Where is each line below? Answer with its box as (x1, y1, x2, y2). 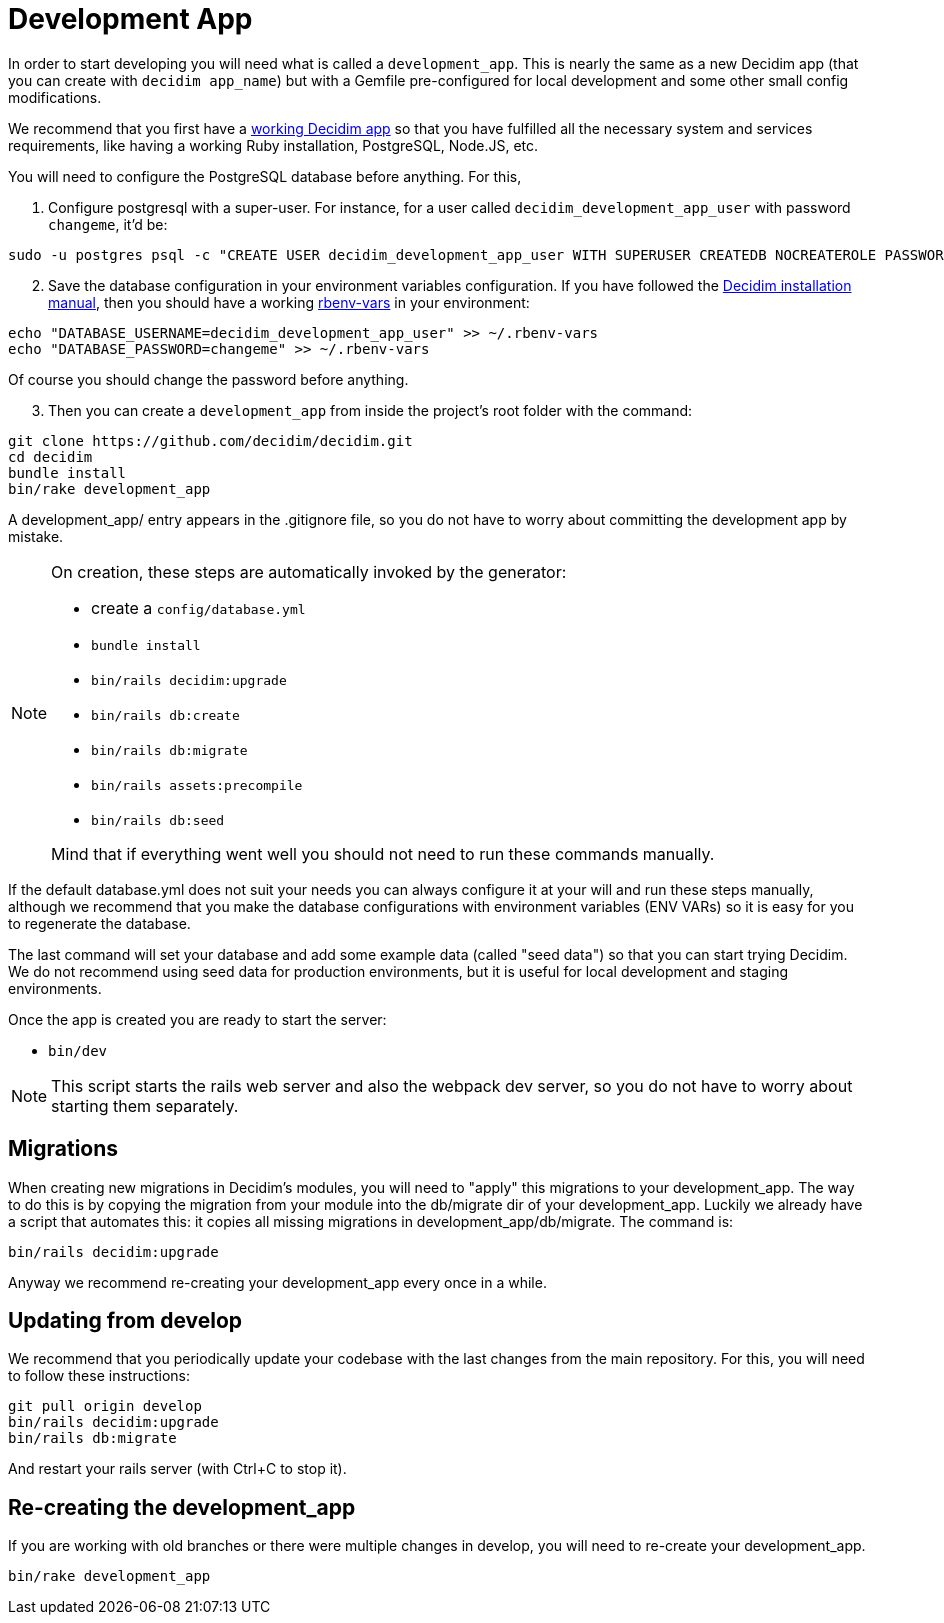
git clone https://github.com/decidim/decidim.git (8, 432, 413, 449)
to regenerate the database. (8, 914, 191, 932)
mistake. (8, 527, 64, 545)
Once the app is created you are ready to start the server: (8, 1010, 387, 1028)
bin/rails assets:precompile (91, 777, 303, 793)
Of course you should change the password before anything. (8, 370, 409, 388)
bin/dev (48, 1042, 108, 1059)
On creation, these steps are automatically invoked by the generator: (51, 561, 567, 582)
